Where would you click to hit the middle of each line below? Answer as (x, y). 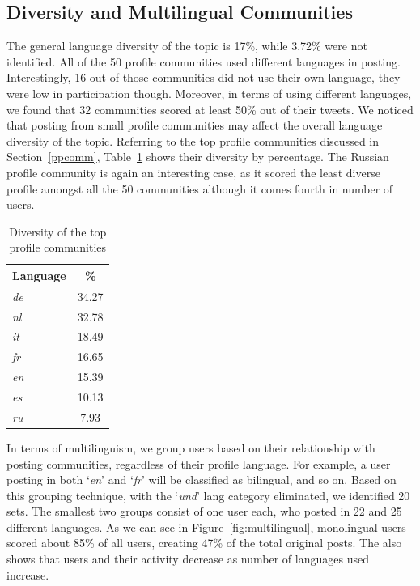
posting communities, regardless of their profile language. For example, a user (199, 463)
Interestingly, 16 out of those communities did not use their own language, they (204, 77)
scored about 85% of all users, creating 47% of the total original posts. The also (204, 543)
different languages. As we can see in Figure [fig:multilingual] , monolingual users (206, 527)
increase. (28, 574)
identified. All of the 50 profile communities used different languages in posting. (204, 61)
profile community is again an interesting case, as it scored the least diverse (193, 172)
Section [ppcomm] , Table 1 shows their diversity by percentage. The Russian (198, 157)
